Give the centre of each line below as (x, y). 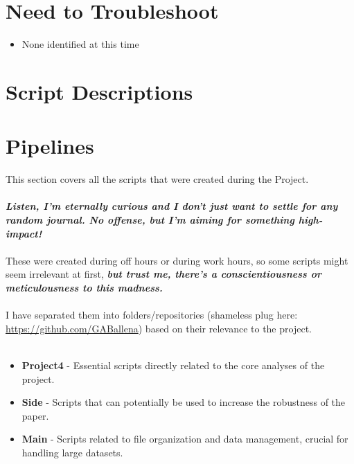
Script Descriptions (99, 91)
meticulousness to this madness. (84, 287)
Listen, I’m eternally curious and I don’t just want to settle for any (172, 206)
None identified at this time (80, 44)
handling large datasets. (72, 452)
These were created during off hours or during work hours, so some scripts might (177, 260)
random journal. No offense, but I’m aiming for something (150, 220)
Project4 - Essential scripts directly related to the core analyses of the (173, 365)
